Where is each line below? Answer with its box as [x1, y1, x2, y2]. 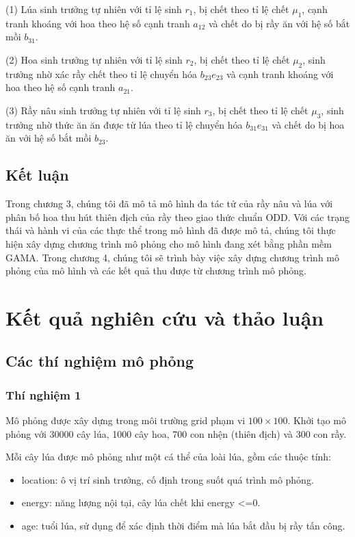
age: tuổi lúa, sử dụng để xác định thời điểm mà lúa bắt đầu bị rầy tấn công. [21, 519, 345, 533]
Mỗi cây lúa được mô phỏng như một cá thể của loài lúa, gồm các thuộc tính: [5, 449, 331, 464]
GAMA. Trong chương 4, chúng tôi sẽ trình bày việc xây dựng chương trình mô [5, 250, 339, 264]
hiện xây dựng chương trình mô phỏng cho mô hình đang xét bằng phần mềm [5, 236, 332, 250]
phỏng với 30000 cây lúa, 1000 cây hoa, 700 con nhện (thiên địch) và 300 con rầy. [5, 426, 347, 441]
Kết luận [5, 164, 69, 185]
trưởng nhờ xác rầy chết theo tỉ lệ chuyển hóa [5, 66, 198, 81]
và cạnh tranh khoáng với [226, 66, 334, 81]
